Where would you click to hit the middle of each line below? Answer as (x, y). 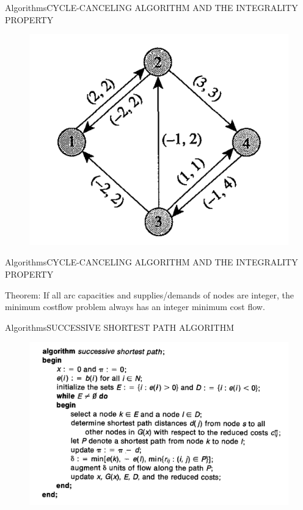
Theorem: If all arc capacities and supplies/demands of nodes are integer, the (150, 294)
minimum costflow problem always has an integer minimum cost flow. (135, 307)
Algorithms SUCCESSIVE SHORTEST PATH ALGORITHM (119, 327)
